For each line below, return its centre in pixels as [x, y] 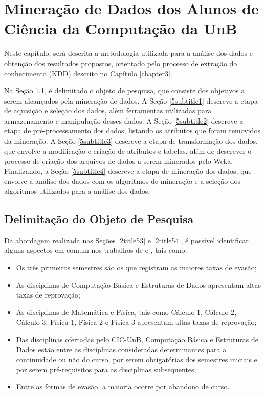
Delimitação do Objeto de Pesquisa [99, 219]
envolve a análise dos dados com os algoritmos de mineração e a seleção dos [123, 181]
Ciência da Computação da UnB [121, 28]
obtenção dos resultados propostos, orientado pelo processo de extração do [121, 63]
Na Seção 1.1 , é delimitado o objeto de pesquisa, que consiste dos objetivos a [125, 91]
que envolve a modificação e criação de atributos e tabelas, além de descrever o [128, 151]
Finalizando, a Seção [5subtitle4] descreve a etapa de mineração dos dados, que [128, 171]
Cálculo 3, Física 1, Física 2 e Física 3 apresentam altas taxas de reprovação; [136, 322]
